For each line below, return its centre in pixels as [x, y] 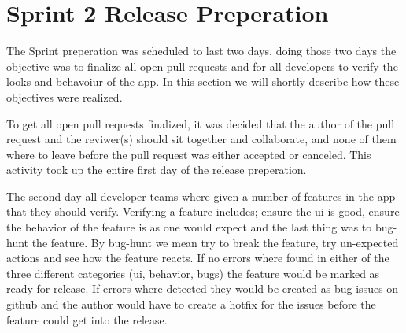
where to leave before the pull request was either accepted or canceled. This [189, 154]
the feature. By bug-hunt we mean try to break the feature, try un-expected [215, 242]
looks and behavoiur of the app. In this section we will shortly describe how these [203, 81]
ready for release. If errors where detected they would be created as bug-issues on [203, 289]
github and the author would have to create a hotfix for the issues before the [191, 304]
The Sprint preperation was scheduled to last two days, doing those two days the [201, 51]
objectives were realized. [65, 96]
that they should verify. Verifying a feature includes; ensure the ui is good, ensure [203, 211]
